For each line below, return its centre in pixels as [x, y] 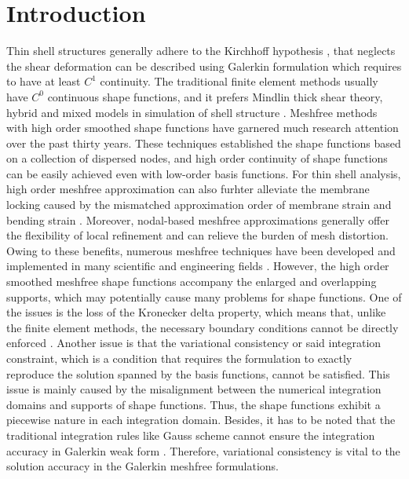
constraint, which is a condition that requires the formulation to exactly [179, 358]
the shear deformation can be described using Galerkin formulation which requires [204, 66]
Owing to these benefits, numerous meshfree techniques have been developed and [201, 250]
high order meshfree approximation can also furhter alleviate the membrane [188, 189]
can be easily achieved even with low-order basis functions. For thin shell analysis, [204, 173]
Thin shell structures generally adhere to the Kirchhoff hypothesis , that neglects [201, 51]
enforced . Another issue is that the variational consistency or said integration [194, 343]
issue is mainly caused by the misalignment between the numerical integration [194, 389]
